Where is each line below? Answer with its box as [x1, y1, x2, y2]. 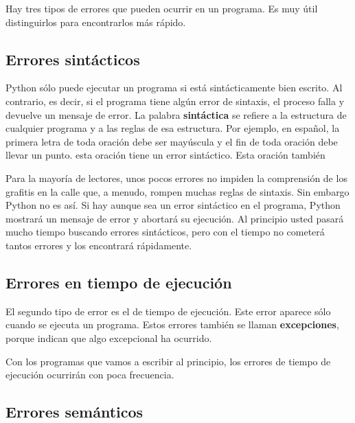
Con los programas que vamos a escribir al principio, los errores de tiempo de [5, 354, 331, 368]
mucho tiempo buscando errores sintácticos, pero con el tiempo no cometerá [5, 225, 325, 239]
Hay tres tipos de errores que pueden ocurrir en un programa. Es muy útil [5, 1, 318, 15]
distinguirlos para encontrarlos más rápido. [5, 14, 186, 29]
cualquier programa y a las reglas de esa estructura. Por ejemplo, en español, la [5, 121, 340, 135]
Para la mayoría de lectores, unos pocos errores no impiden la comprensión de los [5, 170, 347, 185]
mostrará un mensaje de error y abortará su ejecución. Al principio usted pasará [5, 211, 344, 225]
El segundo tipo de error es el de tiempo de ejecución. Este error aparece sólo [5, 304, 331, 318]
